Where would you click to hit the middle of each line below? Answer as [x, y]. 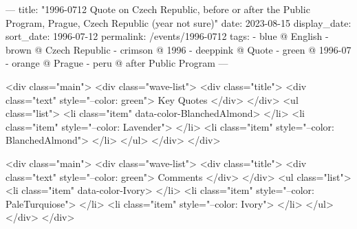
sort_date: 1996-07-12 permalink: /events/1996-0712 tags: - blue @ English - [167, 36]
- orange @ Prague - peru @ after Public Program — [117, 63]
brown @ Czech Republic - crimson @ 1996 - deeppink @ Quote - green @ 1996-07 [178, 49]
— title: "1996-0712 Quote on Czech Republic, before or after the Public [158, 9]
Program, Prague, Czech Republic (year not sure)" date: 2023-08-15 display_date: [178, 22]
